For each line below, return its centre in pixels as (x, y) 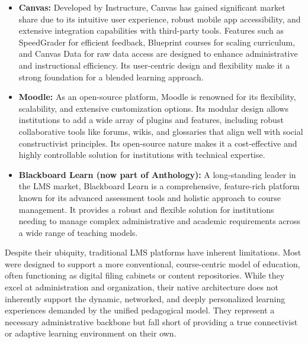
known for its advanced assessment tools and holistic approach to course (150, 197)
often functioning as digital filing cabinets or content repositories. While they (145, 275)
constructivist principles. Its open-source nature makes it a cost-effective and (158, 143)
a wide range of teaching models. (78, 232)
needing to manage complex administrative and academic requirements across (160, 221)
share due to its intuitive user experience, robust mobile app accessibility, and (160, 19)
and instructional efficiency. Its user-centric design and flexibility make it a (154, 65)
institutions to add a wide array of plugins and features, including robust (151, 120)
